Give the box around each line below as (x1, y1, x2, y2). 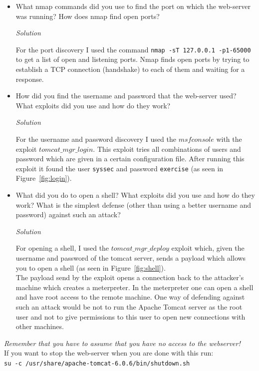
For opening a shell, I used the (15, 243, 109, 253)
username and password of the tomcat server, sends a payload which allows (15, 253, 246, 263)
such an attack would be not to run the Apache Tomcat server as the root (15, 301, 243, 312)
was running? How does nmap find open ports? (15, 10, 160, 21)
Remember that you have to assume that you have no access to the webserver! (4, 338, 241, 348)
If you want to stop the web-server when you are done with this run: (4, 348, 214, 358)
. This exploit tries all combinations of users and (93, 143, 241, 154)
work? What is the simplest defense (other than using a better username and (15, 199, 251, 210)
